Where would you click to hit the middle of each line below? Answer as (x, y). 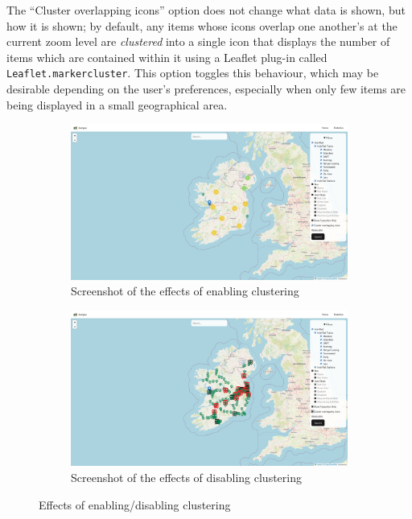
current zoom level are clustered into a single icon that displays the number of (198, 41)
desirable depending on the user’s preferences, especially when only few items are (206, 89)
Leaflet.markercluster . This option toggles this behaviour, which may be (193, 73)
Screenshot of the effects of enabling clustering (185, 291)
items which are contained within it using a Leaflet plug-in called (167, 57)
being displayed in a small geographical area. (117, 104)
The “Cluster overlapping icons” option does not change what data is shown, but (206, 10)
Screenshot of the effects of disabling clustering (186, 477)
